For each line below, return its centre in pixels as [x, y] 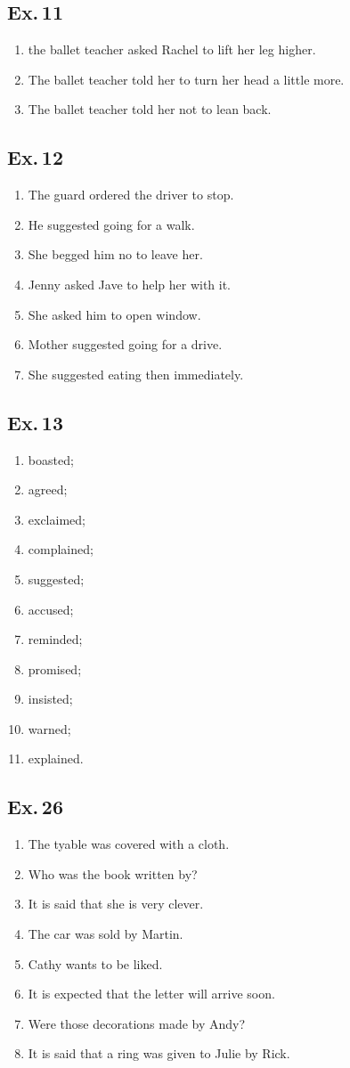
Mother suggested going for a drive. [125, 344]
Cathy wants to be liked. [95, 963]
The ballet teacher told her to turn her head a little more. [186, 79]
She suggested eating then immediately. [136, 374]
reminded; [55, 639]
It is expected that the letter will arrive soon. [151, 994]
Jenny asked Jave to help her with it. [130, 284]
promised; [55, 669]
